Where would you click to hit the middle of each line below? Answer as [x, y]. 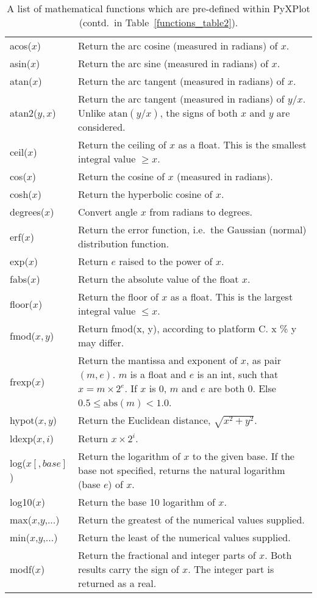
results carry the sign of [129, 569]
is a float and [158, 374]
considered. [102, 127]
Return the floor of [118, 297]
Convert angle [108, 212]
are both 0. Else [242, 388]
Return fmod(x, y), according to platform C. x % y [187, 328]
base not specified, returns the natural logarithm [182, 470]
